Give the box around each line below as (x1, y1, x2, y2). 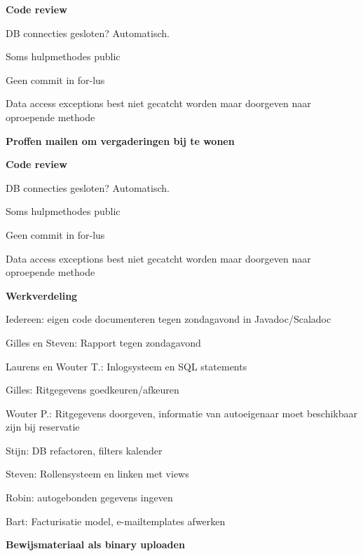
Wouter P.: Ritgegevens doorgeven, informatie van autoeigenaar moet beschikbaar (6, 405, 358, 420)
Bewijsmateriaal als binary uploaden (6, 537, 185, 552)
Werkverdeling (6, 288, 78, 303)
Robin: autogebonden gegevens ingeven (6, 490, 173, 505)
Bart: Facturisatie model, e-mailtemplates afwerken (6, 513, 226, 528)
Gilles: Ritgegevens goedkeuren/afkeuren (6, 382, 179, 397)
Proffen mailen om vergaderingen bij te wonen (6, 133, 235, 148)
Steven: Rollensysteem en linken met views (6, 466, 189, 481)
